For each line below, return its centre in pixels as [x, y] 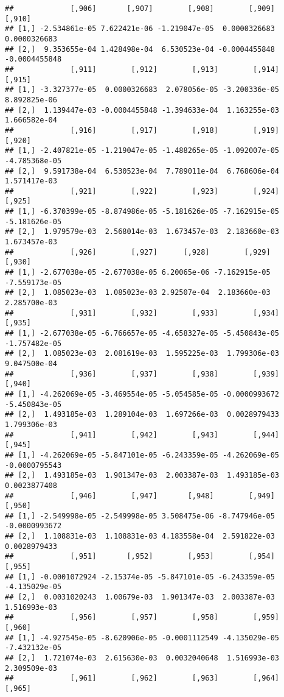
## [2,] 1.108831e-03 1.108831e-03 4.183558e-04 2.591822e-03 [140, 536]
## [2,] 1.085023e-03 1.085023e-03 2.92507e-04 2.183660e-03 [138, 293]
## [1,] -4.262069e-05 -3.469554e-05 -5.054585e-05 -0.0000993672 [142, 394]
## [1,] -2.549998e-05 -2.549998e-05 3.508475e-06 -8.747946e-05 [140, 516]
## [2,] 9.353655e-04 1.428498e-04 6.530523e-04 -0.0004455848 [140, 49]
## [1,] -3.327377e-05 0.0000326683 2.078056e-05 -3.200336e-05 [142, 90]
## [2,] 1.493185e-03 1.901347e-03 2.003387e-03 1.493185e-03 [142, 476]
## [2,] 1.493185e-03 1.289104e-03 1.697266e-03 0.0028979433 [142, 415]
